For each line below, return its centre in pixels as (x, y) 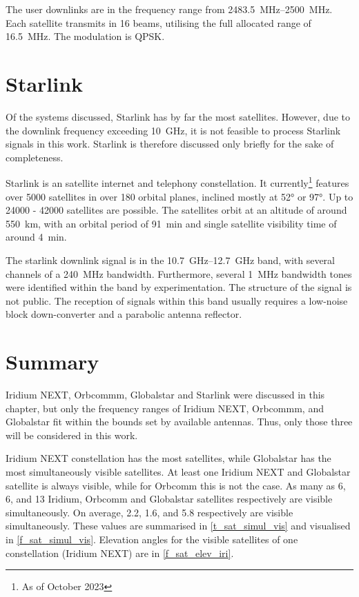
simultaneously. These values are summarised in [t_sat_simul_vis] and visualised (178, 526)
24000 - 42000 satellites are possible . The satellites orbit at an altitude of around (176, 210)
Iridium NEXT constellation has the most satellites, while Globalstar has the (168, 458)
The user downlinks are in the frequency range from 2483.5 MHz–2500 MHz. (169, 9)
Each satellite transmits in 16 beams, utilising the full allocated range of (158, 22)
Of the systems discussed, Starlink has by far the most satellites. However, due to (178, 116)
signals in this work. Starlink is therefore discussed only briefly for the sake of (170, 144)
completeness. (35, 157)
